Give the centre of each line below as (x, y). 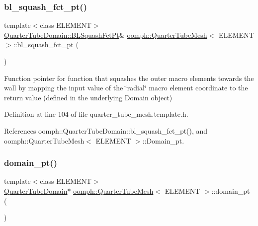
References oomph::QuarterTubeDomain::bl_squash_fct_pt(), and (106, 130)
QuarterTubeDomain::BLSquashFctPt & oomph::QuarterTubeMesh (106, 35)
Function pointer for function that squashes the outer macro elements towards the (129, 78)
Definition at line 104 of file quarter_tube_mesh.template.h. (96, 114)
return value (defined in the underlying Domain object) (88, 97)
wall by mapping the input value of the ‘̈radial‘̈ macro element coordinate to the (126, 88)
